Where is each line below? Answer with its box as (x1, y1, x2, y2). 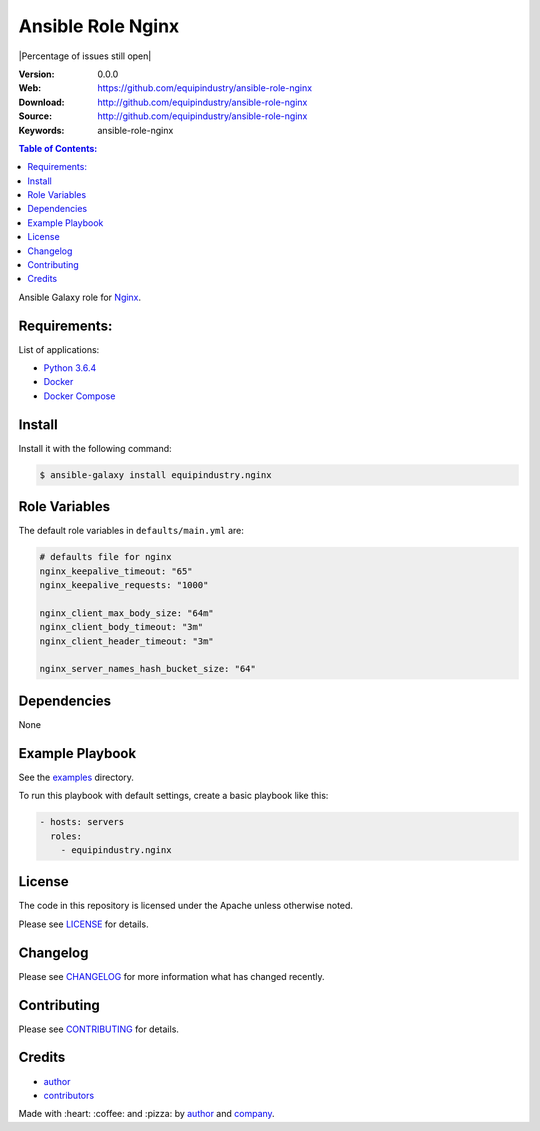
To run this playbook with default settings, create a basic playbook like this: (18, 790, 329, 802)
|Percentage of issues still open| (18, 50, 152, 62)
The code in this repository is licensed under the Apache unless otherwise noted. (18, 900, 354, 912)
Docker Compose (43, 390, 116, 402)
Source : (18, 110, 53, 122)
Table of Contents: (18, 142, 98, 154)
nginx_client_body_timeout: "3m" (39, 621, 204, 633)
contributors (43, 1089, 95, 1101)
